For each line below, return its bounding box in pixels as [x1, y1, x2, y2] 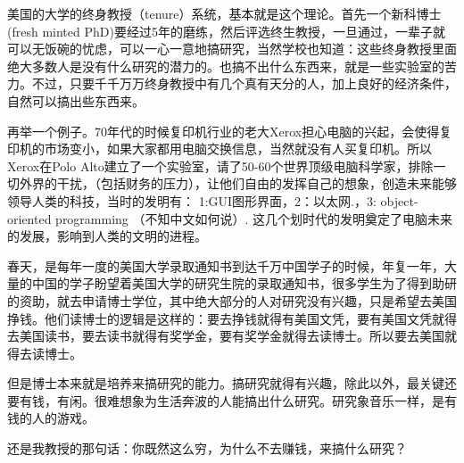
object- [380, 191, 418, 210]
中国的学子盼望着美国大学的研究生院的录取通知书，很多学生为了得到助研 [31, 274, 457, 293]
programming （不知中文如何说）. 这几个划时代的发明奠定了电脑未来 [55, 209, 453, 227]
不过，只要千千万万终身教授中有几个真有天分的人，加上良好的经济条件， [31, 74, 457, 93]
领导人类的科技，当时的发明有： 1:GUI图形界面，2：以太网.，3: [7, 191, 377, 210]
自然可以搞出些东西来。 [7, 91, 145, 110]
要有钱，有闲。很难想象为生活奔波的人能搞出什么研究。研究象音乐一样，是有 [7, 391, 457, 409]
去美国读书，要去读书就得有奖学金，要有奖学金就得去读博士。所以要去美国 [7, 327, 444, 345]
